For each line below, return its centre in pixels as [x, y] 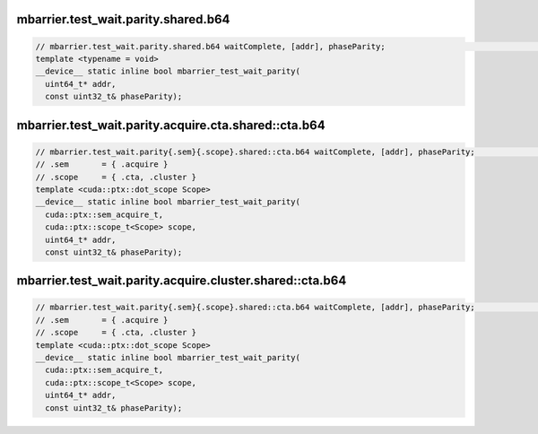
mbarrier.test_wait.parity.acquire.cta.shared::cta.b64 [171, 125]
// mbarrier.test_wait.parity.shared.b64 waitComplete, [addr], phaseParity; [210, 46]
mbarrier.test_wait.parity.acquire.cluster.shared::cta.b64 [182, 281]
